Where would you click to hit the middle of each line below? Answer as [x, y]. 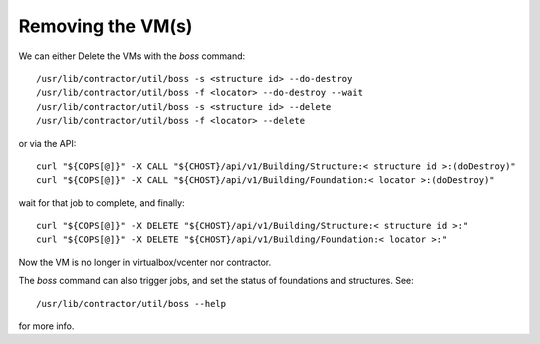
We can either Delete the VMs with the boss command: [132, 56]
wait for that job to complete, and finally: [101, 202]
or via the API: [47, 143]
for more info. [46, 326]
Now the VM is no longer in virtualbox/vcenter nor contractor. [145, 262]
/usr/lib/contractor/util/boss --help [131, 303]
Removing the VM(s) [105, 26]
